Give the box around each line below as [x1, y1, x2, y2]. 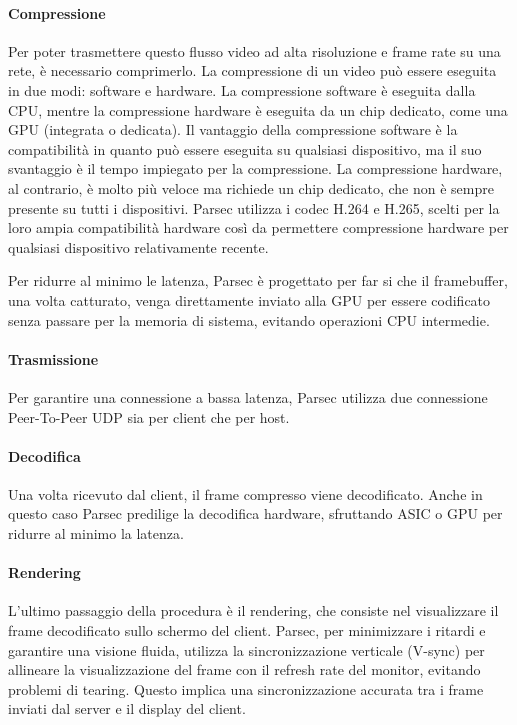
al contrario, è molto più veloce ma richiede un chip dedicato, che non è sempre [8, 177, 494, 198]
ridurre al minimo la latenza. [8, 523, 184, 544]
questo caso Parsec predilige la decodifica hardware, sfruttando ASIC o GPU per [8, 503, 503, 524]
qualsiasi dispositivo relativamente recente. [8, 236, 269, 257]
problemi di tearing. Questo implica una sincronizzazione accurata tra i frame [8, 678, 484, 699]
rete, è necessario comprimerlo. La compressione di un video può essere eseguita [8, 60, 497, 81]
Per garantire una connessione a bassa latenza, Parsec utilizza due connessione [8, 386, 488, 407]
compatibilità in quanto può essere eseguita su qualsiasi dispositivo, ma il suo [8, 138, 482, 159]
